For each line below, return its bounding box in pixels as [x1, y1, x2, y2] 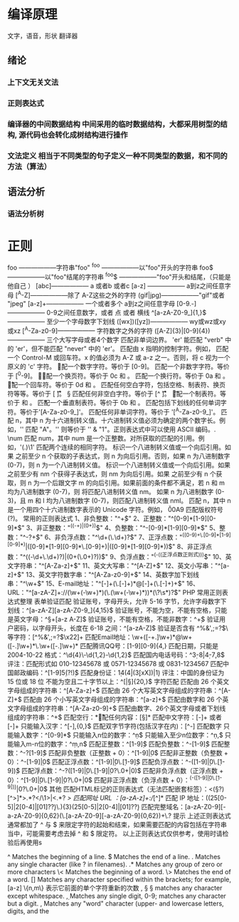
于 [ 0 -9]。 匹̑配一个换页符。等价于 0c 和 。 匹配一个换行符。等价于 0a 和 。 [7, 370, 230, 380]
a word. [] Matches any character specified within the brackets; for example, [7, 875, 232, 884]
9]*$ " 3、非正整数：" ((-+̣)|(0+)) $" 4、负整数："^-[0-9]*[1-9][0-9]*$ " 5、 [7, 522, 220, 532]
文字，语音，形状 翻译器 [7, 31, 78, 40]
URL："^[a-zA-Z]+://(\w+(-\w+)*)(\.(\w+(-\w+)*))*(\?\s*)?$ [7, 588, 179, 596]
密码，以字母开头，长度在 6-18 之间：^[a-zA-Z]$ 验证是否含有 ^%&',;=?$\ [13, 623, 229, 632]
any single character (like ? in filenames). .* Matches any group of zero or [7, 860, 223, 869]
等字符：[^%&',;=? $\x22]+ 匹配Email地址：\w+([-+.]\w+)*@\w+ [7, 632, 193, 641]
